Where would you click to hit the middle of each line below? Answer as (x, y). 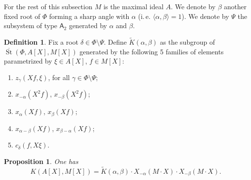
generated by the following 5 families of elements (152, 51)
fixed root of (22, 16)
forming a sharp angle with (89, 16)
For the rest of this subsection (48, 6)
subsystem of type (31, 25)
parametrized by (28, 61)
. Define (115, 42)
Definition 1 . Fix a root (41, 42)
